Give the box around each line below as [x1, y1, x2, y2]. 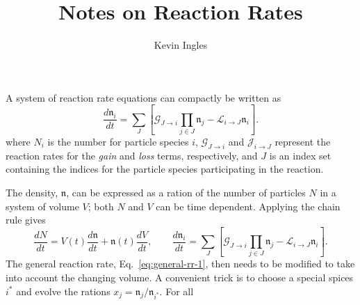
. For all [159, 283, 194, 298]
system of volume [6, 198, 79, 213]
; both [88, 198, 114, 213]
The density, [6, 185, 58, 199]
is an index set [269, 148, 332, 162]
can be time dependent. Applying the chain [156, 198, 341, 213]
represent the [275, 134, 331, 148]
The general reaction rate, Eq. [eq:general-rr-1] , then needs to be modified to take [6, 256, 355, 271]
